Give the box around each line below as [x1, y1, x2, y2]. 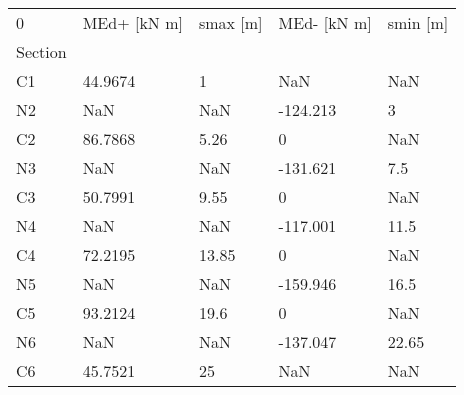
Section [16, 40, 67, 63]
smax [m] [198, 11, 263, 34]
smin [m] [387, 11, 449, 34]
